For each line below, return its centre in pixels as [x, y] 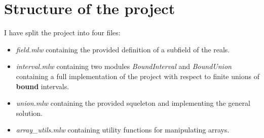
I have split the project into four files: [62, 32]
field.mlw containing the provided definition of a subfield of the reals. [123, 49]
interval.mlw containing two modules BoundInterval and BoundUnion [124, 66]
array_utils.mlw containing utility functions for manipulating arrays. [123, 130]
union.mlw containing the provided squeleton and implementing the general [133, 103]
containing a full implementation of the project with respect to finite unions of [138, 76]
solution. [29, 113]
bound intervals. [43, 86]
